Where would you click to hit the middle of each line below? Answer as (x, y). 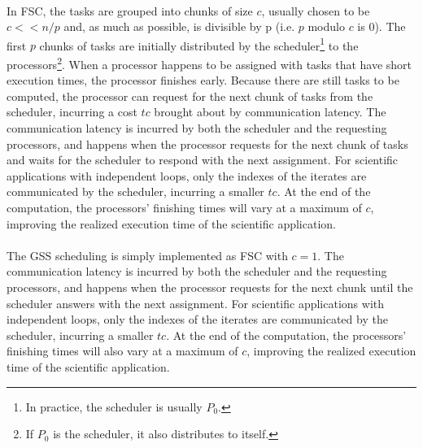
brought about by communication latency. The (270, 112)
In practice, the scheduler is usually (114, 406)
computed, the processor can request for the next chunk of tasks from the (190, 96)
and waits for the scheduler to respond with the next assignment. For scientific (203, 160)
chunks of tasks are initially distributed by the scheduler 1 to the (199, 44)
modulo (326, 26)
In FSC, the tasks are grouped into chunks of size (130, 10)
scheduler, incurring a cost (72, 112)
